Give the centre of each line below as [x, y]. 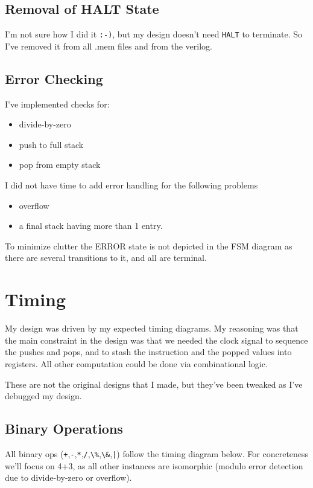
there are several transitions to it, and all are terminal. [106, 258]
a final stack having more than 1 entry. [91, 226]
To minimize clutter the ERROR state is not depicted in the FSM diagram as [149, 246]
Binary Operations [64, 429]
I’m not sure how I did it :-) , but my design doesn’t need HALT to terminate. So [153, 34]
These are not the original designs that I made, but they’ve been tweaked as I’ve [154, 384]
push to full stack [51, 144]
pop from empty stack [60, 165]
